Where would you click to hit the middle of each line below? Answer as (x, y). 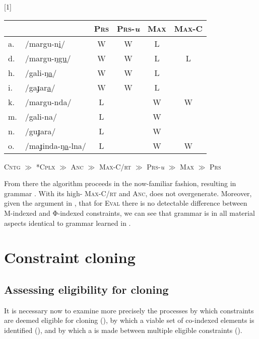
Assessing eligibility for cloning (86, 289)
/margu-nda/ (48, 102)
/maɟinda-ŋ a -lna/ (55, 145)
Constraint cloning (70, 257)
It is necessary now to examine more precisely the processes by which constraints (129, 310)
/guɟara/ (40, 131)
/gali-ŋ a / (41, 72)
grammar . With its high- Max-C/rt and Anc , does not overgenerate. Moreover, (128, 193)
